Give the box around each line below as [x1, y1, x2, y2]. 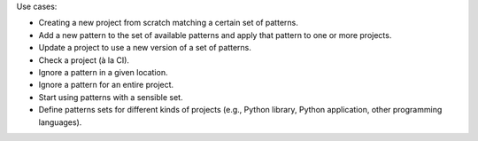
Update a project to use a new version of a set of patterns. [38, 43, 252, 53]
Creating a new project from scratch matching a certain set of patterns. [38, 18, 298, 28]
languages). [38, 116, 82, 128]
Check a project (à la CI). [38, 54, 130, 66]
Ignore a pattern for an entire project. [38, 80, 174, 90]
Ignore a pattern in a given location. [38, 67, 168, 77]
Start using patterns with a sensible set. [38, 91, 183, 102]
